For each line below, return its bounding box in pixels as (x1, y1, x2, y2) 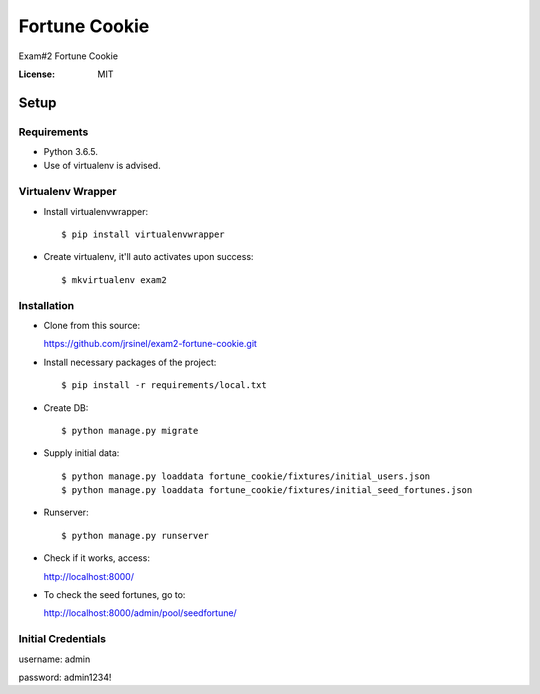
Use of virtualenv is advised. (43, 160, 161, 172)
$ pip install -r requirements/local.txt (61, 380, 267, 391)
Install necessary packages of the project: (43, 356, 217, 368)
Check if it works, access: (43, 552, 150, 564)
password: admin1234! (18, 671, 112, 683)
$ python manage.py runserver (61, 530, 210, 541)
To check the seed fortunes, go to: (43, 589, 186, 601)
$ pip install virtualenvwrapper (61, 229, 225, 240)
